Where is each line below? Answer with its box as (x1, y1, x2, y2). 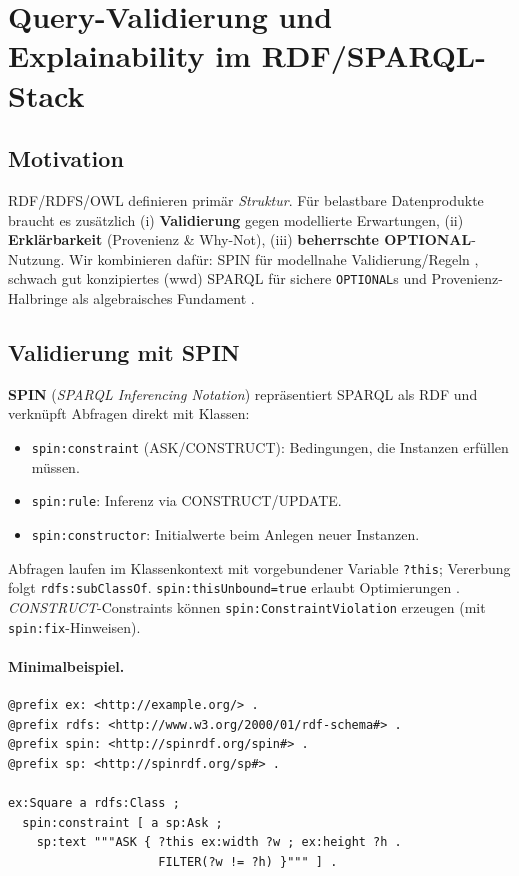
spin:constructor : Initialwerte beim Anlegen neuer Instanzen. (31, 523, 420, 544)
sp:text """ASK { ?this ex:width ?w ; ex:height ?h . (36, 835, 402, 850)
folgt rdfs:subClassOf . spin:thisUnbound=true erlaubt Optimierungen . (8, 577, 460, 598)
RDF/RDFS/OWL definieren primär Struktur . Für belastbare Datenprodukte (8, 189, 484, 210)
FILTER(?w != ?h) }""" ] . (158, 854, 338, 869)
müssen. (31, 456, 80, 477)
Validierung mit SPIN (8, 336, 240, 367)
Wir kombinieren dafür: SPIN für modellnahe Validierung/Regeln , (69, 248, 479, 269)
